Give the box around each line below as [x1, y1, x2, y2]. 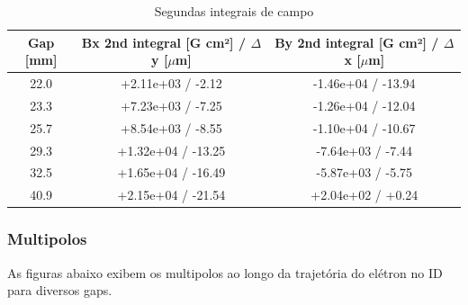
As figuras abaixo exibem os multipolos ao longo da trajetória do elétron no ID [7, 263, 443, 282]
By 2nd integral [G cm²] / [274, 32, 439, 51]
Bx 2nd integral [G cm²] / [81, 32, 246, 51]
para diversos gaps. [7, 281, 112, 300]
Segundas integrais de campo [154, 2, 314, 20]
